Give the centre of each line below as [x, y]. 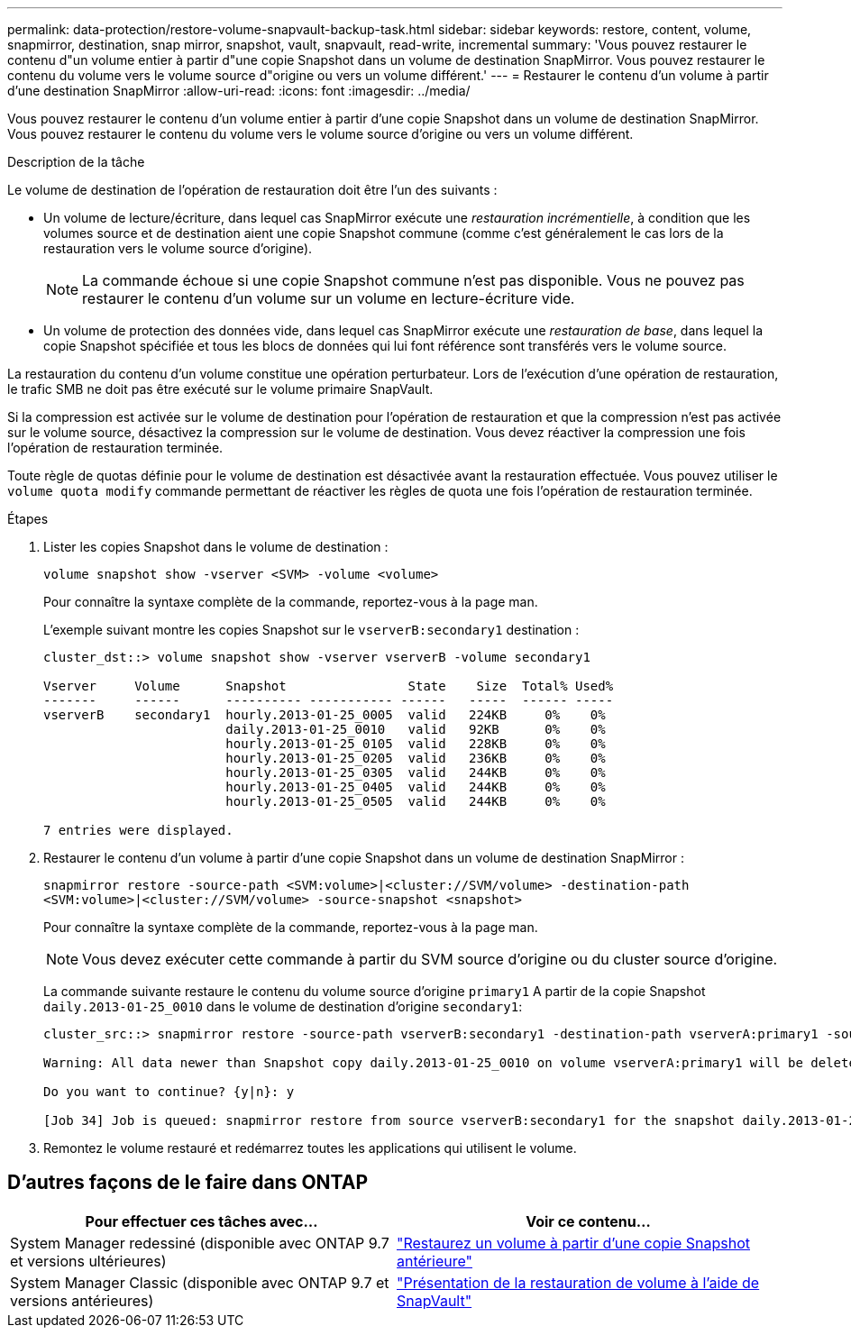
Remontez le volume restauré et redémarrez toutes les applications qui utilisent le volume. [310, 1148]
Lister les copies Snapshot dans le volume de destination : [216, 547]
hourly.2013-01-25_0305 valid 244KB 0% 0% [416, 773]
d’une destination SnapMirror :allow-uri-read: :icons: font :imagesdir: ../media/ [239, 91]
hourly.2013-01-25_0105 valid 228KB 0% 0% [416, 744]
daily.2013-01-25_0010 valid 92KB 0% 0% [416, 729]
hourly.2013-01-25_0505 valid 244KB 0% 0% [416, 801]
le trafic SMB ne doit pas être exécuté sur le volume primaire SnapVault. [220, 389]
